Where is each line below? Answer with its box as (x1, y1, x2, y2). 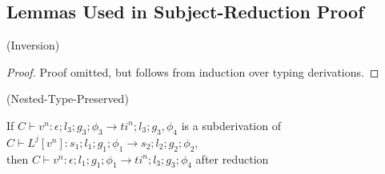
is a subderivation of (181, 117, 281, 133)
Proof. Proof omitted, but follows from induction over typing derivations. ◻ (6, 63, 379, 80)
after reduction (195, 150, 269, 167)
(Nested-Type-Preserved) (6, 90, 129, 107)
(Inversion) (6, 37, 60, 53)
